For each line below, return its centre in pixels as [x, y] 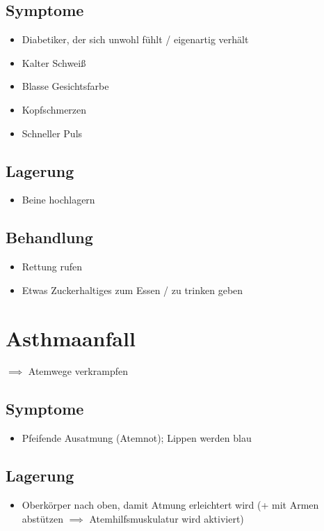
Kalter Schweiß [54, 62]
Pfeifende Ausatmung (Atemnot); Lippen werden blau [137, 438]
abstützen [42, 518]
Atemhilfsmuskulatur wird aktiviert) [167, 518]
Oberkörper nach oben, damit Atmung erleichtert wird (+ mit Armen [170, 505]
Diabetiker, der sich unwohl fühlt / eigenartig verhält [135, 39]
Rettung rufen [52, 267]
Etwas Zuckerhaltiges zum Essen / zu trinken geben [132, 290]
